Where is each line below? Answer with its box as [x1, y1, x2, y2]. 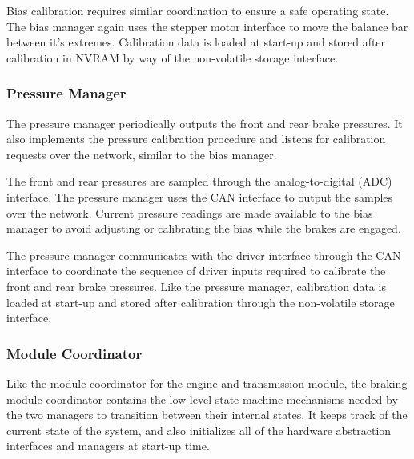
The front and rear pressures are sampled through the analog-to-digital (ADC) [6, 173, 392, 190]
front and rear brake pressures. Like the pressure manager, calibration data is [6, 277, 386, 294]
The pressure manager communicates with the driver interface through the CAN [6, 246, 401, 263]
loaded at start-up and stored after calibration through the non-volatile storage [6, 293, 395, 310]
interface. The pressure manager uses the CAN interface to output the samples [6, 188, 393, 205]
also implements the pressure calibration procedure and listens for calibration [6, 130, 386, 147]
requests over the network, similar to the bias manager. [6, 146, 277, 162]
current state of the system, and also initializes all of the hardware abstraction [6, 421, 392, 438]
